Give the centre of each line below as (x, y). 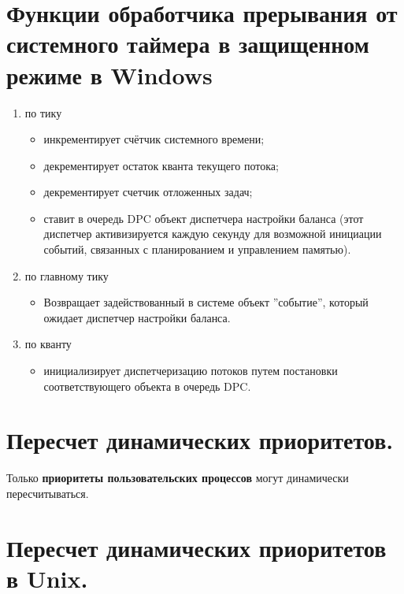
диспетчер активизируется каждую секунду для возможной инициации (213, 234)
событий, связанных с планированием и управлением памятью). (197, 249)
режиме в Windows (109, 74)
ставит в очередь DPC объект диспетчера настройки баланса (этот (204, 218)
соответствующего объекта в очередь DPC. (147, 386)
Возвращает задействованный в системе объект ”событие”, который (206, 302)
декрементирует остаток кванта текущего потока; (161, 165)
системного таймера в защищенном (188, 44)
